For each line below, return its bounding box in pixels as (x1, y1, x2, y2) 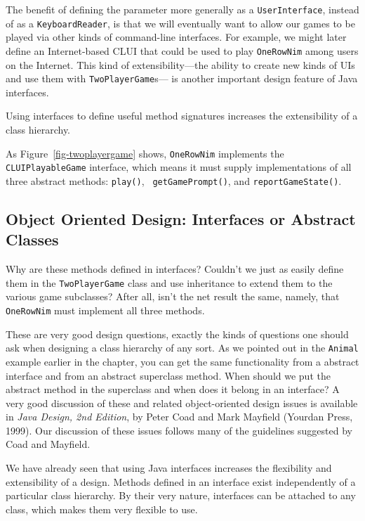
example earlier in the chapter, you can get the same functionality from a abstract (6, 354, 359, 368)
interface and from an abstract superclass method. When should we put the (6, 368, 331, 382)
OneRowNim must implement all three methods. (6, 303, 205, 317)
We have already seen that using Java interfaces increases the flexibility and (6, 461, 332, 475)
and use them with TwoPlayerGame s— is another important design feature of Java (6, 71, 358, 86)
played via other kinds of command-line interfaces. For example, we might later (6, 30, 347, 44)
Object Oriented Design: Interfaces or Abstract (6, 207, 356, 229)
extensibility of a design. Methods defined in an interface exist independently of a (6, 474, 356, 489)
